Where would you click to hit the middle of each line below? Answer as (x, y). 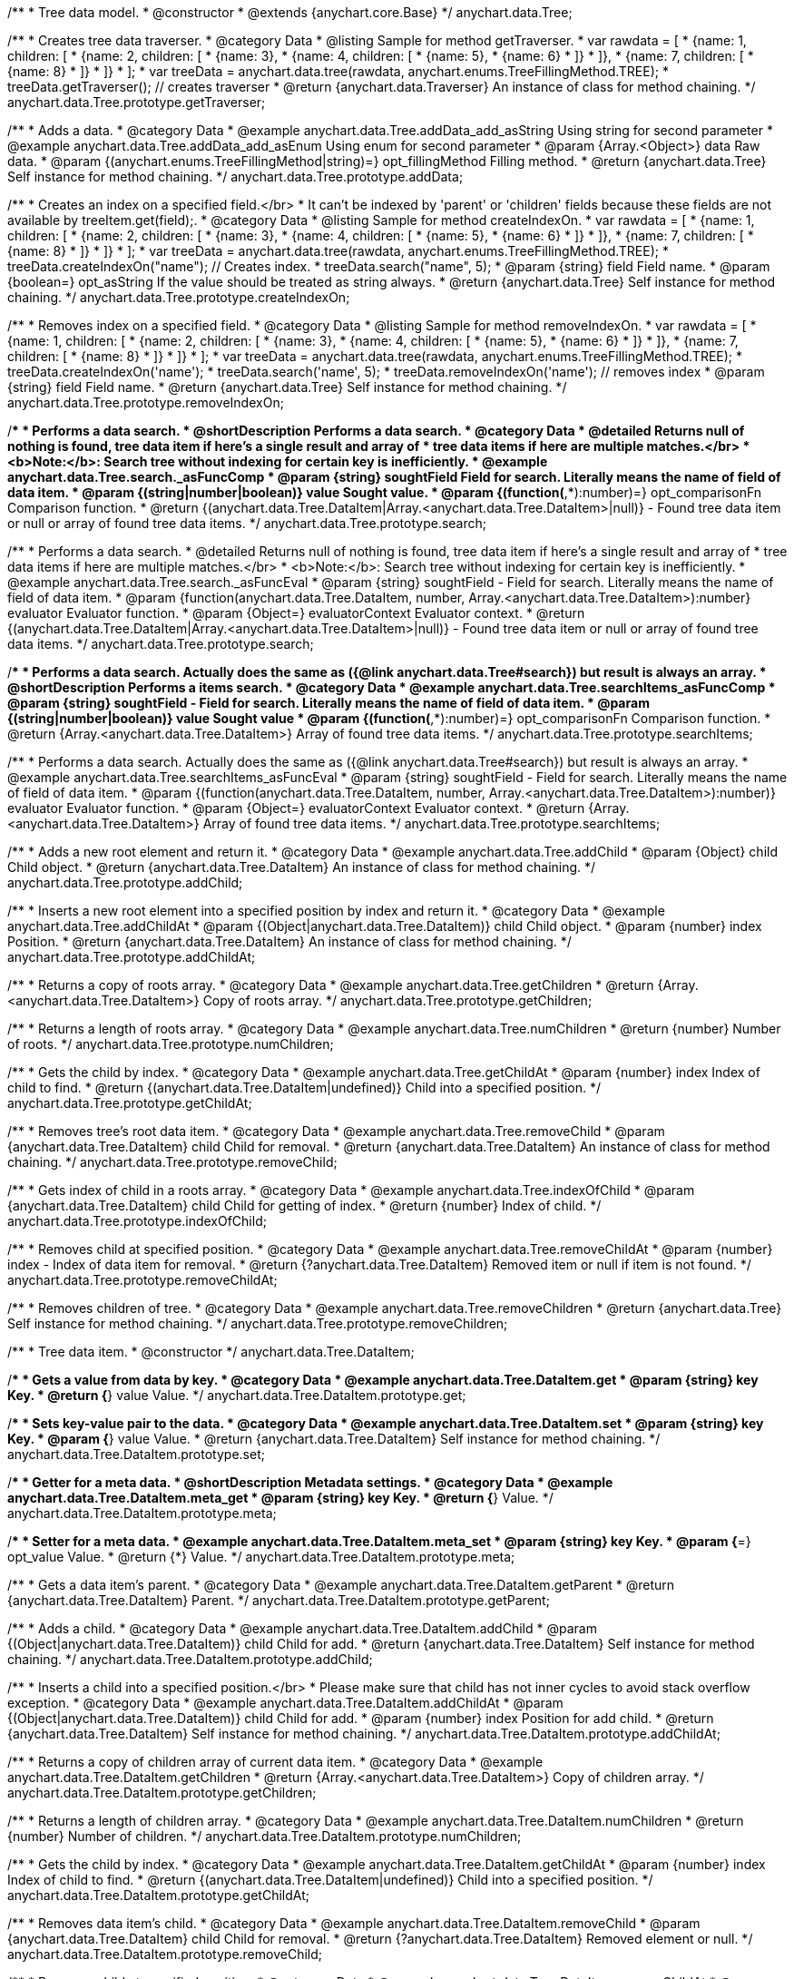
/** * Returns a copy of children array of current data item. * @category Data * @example (275, 1762)
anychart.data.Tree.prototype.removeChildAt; (142, 1280)
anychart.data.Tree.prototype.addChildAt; (132, 957)
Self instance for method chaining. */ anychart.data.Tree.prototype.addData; (235, 176)
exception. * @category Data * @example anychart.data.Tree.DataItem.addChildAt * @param (285, 1703)
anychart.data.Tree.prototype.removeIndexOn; (146, 402)
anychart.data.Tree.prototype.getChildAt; (130, 1103)
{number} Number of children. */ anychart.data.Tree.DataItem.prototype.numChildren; (265, 1836)
